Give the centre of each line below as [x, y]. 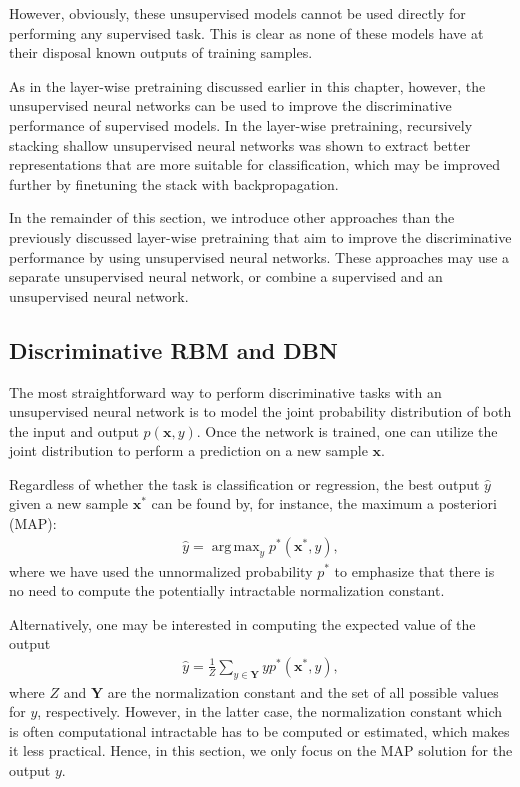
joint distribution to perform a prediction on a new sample [188, 450]
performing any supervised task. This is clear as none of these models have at [246, 32]
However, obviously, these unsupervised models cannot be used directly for [237, 13]
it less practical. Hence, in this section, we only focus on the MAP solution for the [261, 750]
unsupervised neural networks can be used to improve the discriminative [230, 105]
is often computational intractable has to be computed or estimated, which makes [259, 730]
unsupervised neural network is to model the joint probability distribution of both [260, 411]
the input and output [74, 430]
